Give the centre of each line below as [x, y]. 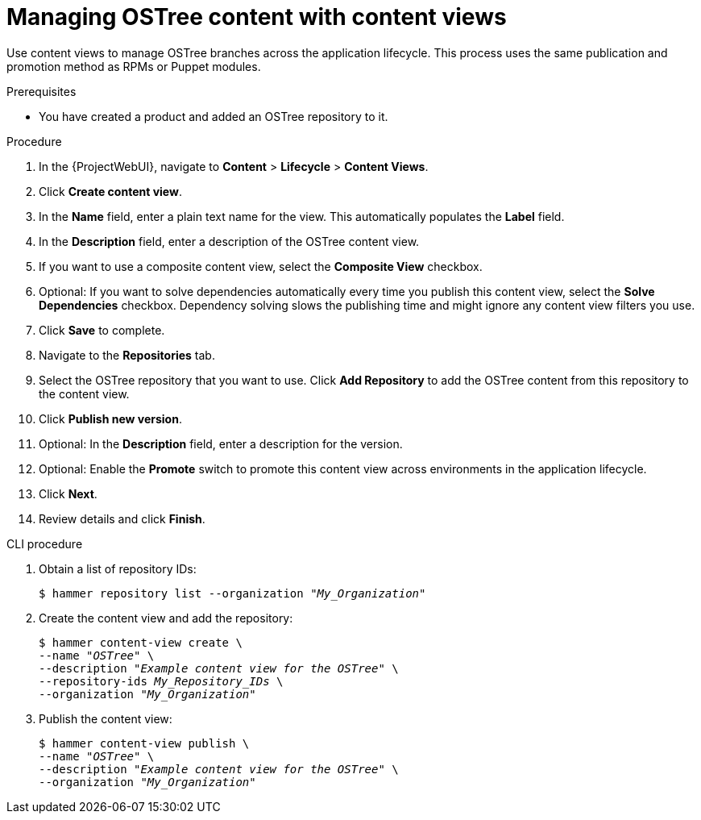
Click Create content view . [110, 191]
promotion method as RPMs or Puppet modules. [134, 66]
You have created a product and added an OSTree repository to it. [214, 116]
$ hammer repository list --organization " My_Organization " [232, 593]
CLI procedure [45, 543]
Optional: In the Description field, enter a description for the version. [221, 443]
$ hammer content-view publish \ [144, 743]
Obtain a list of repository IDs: [118, 568]
